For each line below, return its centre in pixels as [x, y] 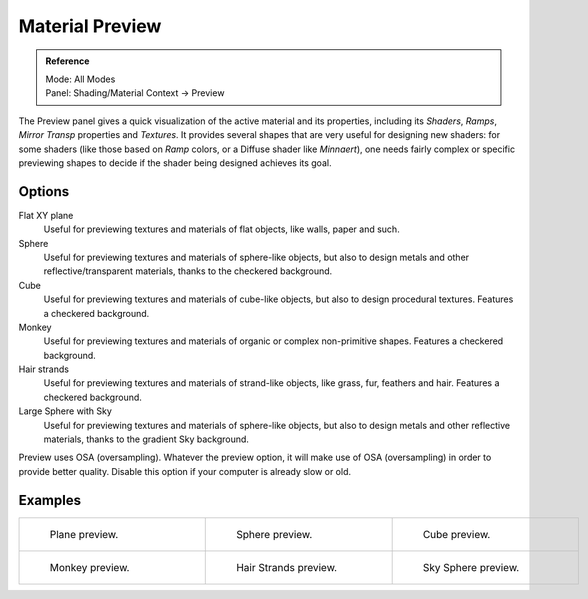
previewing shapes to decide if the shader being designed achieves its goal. [175, 162]
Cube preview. [456, 534]
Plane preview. [84, 534]
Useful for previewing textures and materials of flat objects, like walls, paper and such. [221, 229]
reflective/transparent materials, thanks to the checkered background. [188, 271]
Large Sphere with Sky [65, 411]
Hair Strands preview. [287, 567]
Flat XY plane [46, 215]
